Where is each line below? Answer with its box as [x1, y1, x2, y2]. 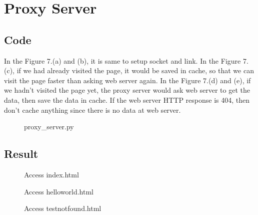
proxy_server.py [24, 121, 74, 132]
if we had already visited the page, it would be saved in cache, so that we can [16, 65, 254, 76]
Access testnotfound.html [24, 203, 101, 213]
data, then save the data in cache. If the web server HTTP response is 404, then [4, 94, 250, 105]
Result [4, 146, 38, 161]
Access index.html [24, 169, 79, 179]
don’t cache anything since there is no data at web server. [4, 104, 181, 115]
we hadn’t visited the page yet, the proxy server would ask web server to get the [4, 85, 250, 95]
